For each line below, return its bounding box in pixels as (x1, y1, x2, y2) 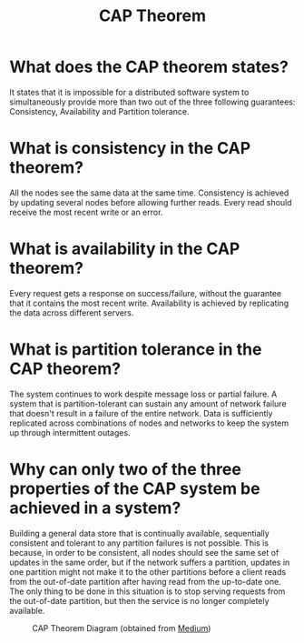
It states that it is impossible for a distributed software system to (9, 86, 250, 97)
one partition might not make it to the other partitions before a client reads (9, 566, 287, 578)
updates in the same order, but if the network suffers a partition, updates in (9, 557, 290, 568)
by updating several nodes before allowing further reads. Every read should (9, 196, 292, 207)
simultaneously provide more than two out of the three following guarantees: (9, 96, 296, 107)
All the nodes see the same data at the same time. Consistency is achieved (9, 187, 289, 198)
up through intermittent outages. (9, 427, 131, 437)
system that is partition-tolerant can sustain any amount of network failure (9, 397, 288, 409)
